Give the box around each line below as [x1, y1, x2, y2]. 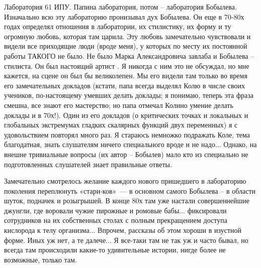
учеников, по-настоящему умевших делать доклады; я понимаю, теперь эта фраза [4, 90, 254, 100]
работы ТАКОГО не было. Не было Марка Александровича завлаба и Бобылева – [4, 50, 254, 61]
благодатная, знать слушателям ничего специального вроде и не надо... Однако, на [4, 139, 257, 150]
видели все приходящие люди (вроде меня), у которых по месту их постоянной [4, 41, 247, 51]
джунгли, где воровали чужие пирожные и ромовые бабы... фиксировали [4, 205, 227, 215]
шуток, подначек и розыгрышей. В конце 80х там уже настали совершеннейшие [4, 195, 250, 206]
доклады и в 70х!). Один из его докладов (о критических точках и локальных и [4, 109, 248, 120]
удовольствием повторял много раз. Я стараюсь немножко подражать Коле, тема [4, 129, 250, 140]
